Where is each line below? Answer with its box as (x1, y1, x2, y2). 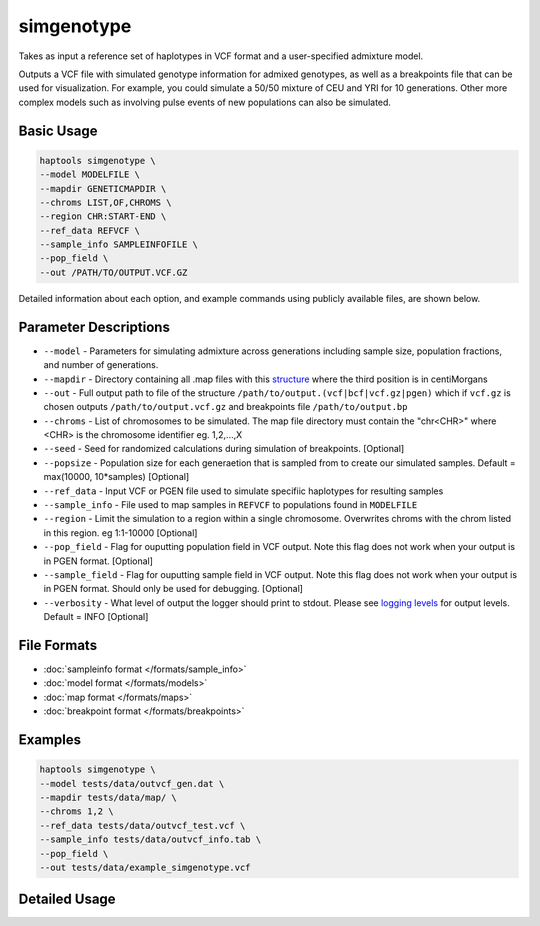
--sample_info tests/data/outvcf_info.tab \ (39, 834, 262, 845)
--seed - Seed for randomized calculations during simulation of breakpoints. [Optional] (43, 443, 405, 455)
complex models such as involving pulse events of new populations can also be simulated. (18, 96, 392, 108)
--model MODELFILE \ (39, 169, 140, 180)
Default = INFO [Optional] (43, 611, 149, 623)
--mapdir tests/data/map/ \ (39, 792, 177, 804)
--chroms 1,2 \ (39, 806, 114, 817)
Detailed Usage (18, 891, 116, 908)
